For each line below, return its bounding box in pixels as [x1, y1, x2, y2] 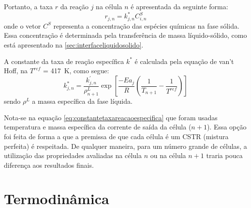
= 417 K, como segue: [43, 65, 109, 76]
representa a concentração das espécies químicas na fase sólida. [53, 20, 239, 31]
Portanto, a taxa [4, 1, 53, 11]
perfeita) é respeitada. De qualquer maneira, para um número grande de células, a [4, 141, 247, 151]
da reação [60, 1, 89, 11]
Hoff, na [4, 65, 28, 76]
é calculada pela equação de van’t [134, 56, 234, 66]
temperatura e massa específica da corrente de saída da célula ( [4, 122, 192, 132]
